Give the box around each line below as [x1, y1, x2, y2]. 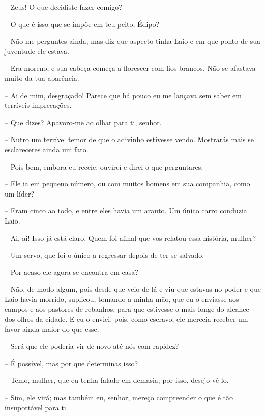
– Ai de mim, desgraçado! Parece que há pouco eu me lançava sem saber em [5, 90, 242, 100]
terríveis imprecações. [5, 100, 72, 110]
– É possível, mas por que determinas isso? [5, 357, 138, 368]
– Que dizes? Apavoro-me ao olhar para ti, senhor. [5, 117, 162, 127]
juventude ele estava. [5, 45, 69, 56]
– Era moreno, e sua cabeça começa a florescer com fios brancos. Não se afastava [5, 63, 256, 73]
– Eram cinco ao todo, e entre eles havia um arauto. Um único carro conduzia [5, 205, 247, 216]
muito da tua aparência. [5, 72, 79, 83]
